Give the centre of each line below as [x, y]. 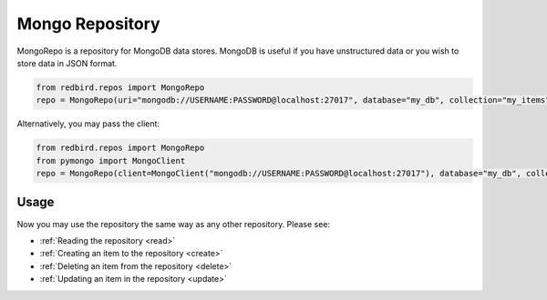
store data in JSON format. [67, 63]
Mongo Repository [88, 24]
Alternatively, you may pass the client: [88, 124]
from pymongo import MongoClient [111, 160]
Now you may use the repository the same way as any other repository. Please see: [174, 224]
